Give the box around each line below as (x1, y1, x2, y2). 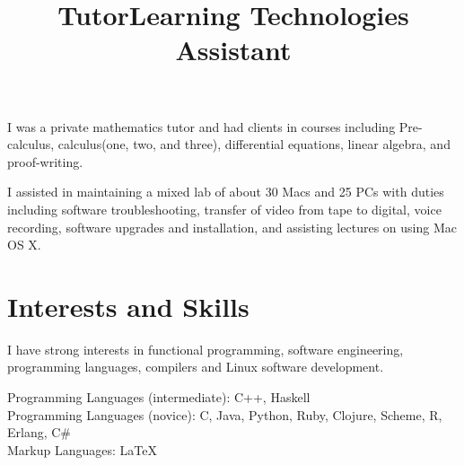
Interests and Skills (7, 287, 250, 324)
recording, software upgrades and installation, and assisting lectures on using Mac (7, 217, 457, 236)
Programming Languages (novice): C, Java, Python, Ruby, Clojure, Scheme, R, (7, 405, 442, 424)
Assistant (175, 31, 292, 68)
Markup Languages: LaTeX (7, 440, 157, 459)
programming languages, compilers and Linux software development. (7, 357, 384, 376)
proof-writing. (7, 152, 83, 171)
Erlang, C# (7, 423, 72, 442)
